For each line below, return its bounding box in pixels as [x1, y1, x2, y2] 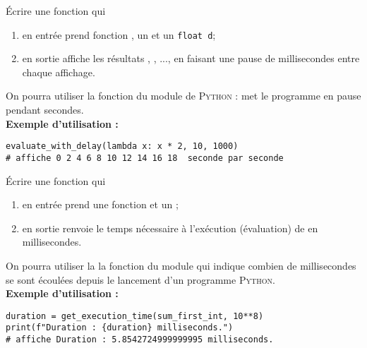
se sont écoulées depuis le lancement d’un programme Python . [6, 272, 275, 287]
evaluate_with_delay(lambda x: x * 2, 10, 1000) [6, 141, 239, 152]
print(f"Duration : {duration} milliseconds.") [6, 323, 234, 333]
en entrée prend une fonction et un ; [22, 197, 179, 212]
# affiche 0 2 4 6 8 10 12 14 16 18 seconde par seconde [6, 152, 284, 163]
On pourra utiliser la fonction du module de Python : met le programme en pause [6, 88, 361, 103]
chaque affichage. [22, 64, 95, 79]
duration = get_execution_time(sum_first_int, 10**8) [6, 311, 264, 321]
